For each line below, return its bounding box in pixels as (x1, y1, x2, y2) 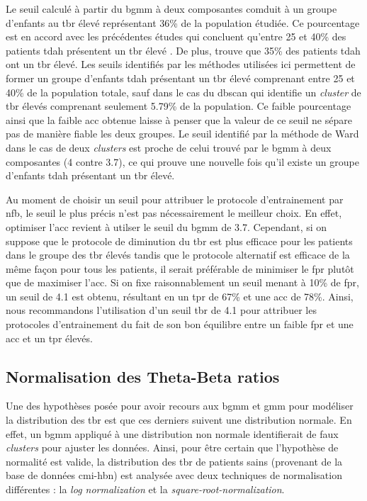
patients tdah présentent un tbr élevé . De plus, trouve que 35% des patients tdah (6, 43, 361, 57)
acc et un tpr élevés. (6, 330, 93, 345)
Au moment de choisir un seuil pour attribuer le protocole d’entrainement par (6, 191, 344, 206)
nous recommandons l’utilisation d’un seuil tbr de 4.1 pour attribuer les (6, 303, 317, 317)
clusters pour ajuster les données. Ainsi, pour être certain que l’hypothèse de (6, 440, 339, 455)
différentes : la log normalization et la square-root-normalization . (6, 482, 285, 497)
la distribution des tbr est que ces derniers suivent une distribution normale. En (6, 412, 352, 427)
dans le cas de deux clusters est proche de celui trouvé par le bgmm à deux (6, 140, 332, 154)
